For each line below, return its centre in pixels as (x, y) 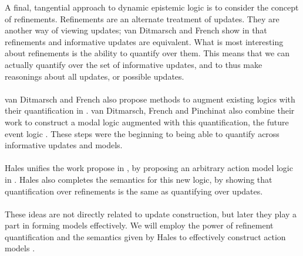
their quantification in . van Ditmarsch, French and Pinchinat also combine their (150, 110)
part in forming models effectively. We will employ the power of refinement (139, 225)
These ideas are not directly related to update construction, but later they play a (151, 214)
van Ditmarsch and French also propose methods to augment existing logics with (150, 99)
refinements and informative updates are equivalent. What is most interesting (144, 41)
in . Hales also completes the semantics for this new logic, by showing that (139, 179)
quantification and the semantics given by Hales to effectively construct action (145, 236)
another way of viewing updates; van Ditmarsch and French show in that (136, 30)
